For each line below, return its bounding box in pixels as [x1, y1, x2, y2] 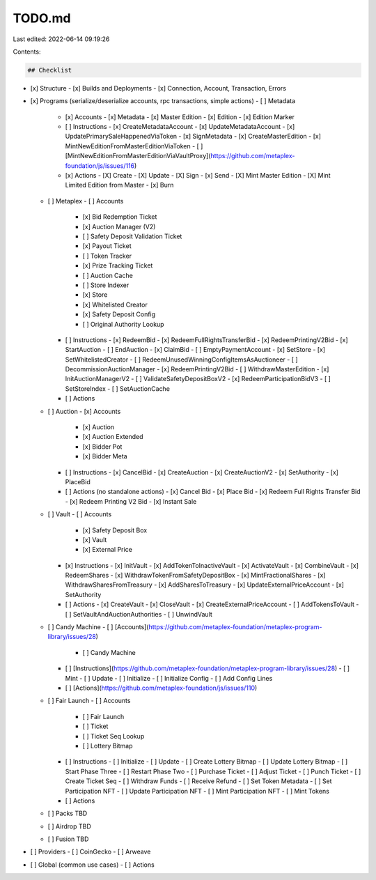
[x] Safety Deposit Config [82, 310, 156, 318]
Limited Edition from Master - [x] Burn [65, 181, 174, 190]
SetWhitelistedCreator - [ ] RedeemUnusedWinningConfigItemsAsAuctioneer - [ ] [65, 355, 299, 364]
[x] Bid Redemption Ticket [82, 213, 157, 221]
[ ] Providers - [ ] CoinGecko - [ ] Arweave [30, 847, 151, 856]
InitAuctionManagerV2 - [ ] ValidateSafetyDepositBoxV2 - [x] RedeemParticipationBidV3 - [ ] [65, 375, 331, 383]
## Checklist [27, 66, 72, 74]
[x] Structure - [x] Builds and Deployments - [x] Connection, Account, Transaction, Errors [30, 84, 287, 92]
